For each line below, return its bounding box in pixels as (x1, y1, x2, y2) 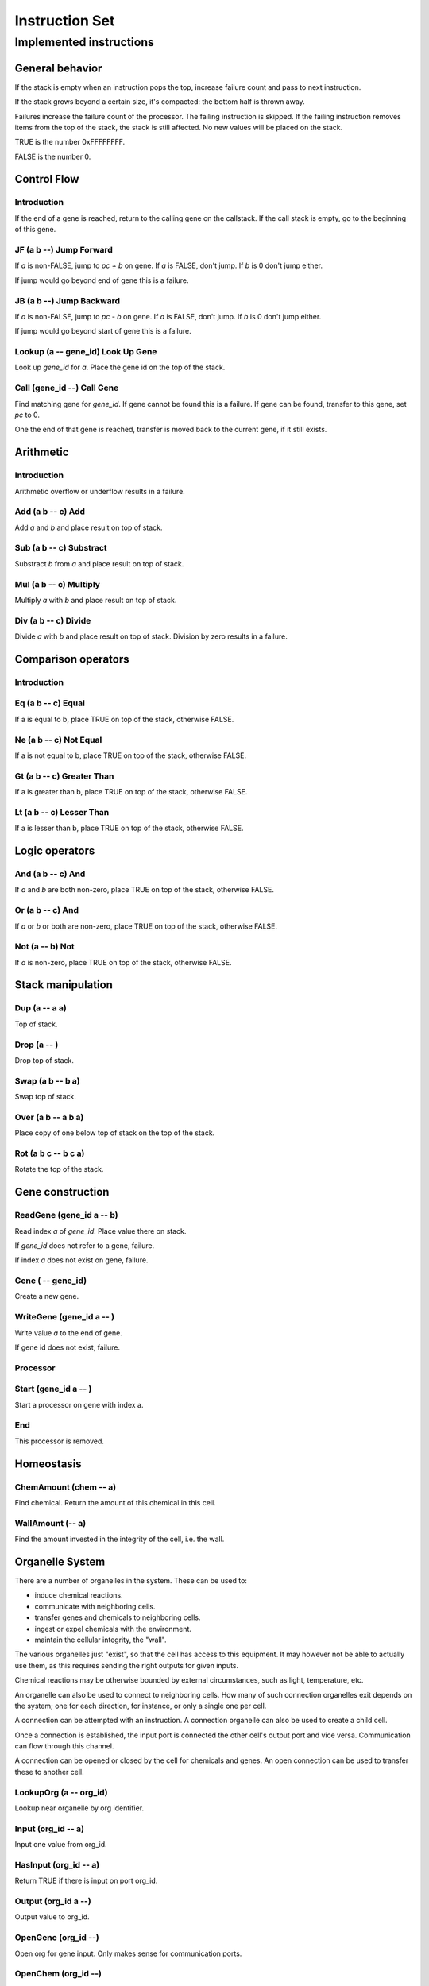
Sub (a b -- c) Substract (14, 543, 107, 554)
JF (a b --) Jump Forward (14, 244, 113, 255)
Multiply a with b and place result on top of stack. (14, 595, 177, 605)
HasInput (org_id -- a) (14, 1859, 100, 1870)
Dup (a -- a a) (14, 1003, 67, 1014)
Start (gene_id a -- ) (14, 1383, 92, 1394)
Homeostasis (14, 1457, 83, 1470)
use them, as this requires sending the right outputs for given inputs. (14, 1660, 239, 1670)
